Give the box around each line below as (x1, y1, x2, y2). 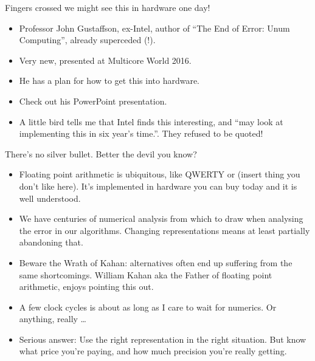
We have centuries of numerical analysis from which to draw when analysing (19, 212, 303, 225)
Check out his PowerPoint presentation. (19, 94, 167, 107)
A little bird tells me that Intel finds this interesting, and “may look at (19, 115, 283, 128)
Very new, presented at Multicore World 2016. (19, 53, 192, 66)
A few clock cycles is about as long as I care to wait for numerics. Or (19, 300, 277, 313)
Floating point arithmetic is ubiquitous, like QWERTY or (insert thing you (19, 168, 300, 180)
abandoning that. (19, 236, 83, 249)
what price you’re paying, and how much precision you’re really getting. (19, 345, 287, 357)
